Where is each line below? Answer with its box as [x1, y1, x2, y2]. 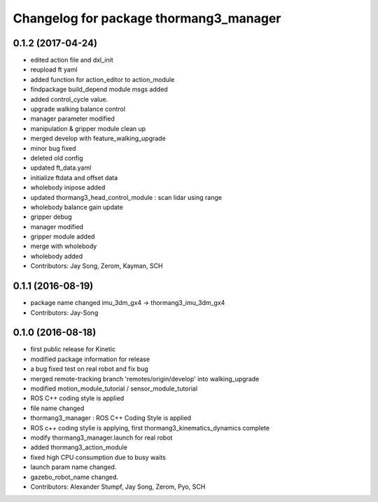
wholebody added [30, 252, 83, 260]
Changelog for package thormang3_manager [13, 11, 281, 26]
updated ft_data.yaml [30, 163, 92, 172]
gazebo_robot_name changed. [30, 473, 119, 481]
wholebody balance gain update [30, 203, 124, 211]
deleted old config [30, 154, 83, 162]
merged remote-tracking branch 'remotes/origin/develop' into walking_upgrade [30, 374, 260, 383]
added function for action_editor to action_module [30, 75, 175, 83]
